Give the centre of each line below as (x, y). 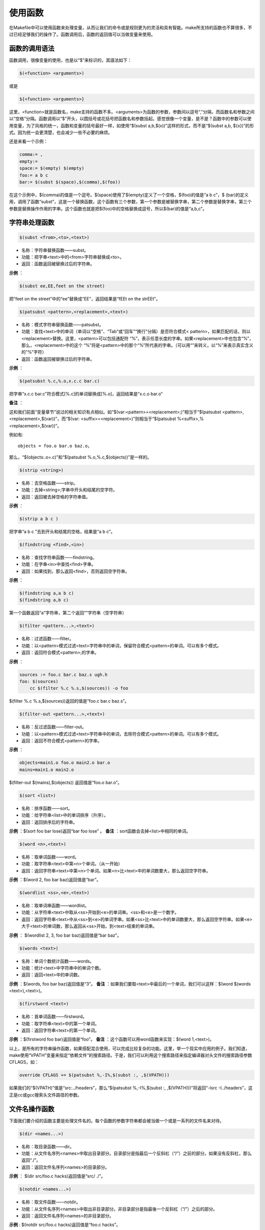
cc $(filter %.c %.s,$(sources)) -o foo (79, 688)
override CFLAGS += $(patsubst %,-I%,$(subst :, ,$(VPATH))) (94, 1075)
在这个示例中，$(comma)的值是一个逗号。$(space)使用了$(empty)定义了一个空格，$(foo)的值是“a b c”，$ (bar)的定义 (129, 195)
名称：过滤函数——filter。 (48, 639)
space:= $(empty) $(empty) (52, 168)
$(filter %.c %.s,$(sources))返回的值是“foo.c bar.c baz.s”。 (69, 701)
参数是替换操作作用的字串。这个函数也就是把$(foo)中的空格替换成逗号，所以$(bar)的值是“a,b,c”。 (108, 209)
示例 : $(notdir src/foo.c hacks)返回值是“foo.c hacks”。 (65, 1225)
